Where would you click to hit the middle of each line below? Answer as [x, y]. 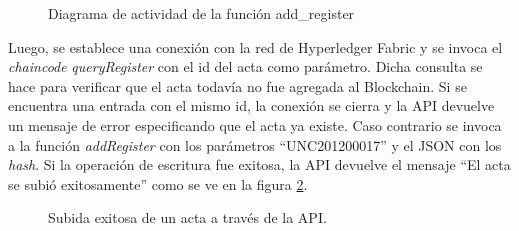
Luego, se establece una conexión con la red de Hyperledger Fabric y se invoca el [255, 46]
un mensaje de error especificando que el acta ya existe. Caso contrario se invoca [255, 124]
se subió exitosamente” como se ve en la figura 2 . [158, 183]
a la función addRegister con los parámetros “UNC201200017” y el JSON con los [255, 144]
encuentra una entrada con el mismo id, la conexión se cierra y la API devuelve [251, 105]
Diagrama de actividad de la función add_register [201, 13]
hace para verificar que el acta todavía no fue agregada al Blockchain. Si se [237, 85]
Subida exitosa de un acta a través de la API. [187, 217]
